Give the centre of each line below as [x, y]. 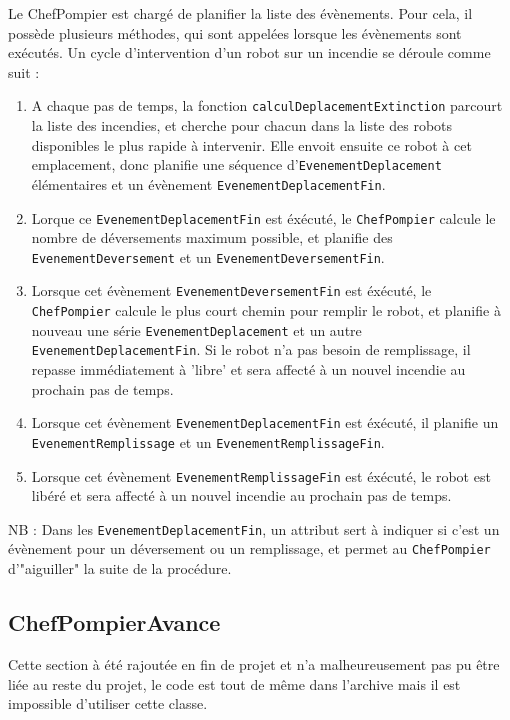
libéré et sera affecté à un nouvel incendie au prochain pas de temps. [241, 495]
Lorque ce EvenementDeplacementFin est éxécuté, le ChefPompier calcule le [263, 217]
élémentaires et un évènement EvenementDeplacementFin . [208, 183]
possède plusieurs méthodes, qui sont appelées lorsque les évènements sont [235, 32]
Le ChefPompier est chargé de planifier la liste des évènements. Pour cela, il [240, 13]
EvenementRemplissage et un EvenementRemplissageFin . [208, 441]
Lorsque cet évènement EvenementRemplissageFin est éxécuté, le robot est [261, 475]
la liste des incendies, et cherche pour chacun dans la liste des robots [242, 125]
